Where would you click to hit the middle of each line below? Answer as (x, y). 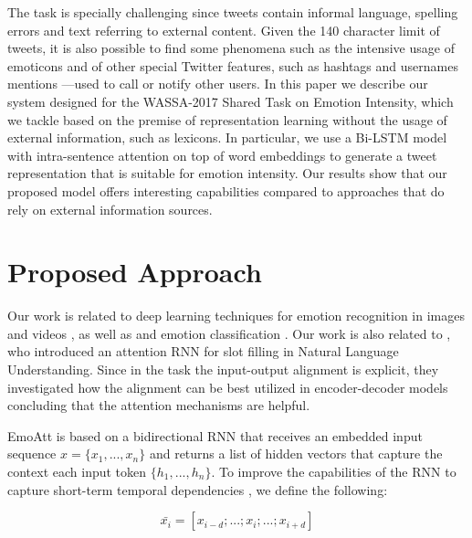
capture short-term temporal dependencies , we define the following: (198, 489)
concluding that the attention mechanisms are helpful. (159, 405)
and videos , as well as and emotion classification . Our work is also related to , (229, 333)
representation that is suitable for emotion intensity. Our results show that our (227, 173)
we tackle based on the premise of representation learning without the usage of (227, 119)
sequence (32, 454)
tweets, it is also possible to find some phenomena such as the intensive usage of (231, 48)
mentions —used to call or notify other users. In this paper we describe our (218, 84)
